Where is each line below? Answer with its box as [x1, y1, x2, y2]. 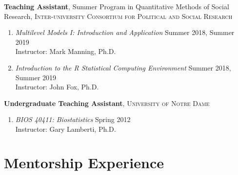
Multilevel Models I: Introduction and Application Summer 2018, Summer [15, 27, 235, 37]
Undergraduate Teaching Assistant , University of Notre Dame [4, 98, 210, 108]
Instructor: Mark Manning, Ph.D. [15, 46, 116, 56]
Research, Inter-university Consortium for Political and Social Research [4, 11, 233, 21]
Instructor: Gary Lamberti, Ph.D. [15, 123, 116, 134]
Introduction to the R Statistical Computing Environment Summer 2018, [15, 62, 231, 72]
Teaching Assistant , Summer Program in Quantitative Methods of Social [4, 1, 229, 11]
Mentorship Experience [4, 152, 164, 172]
